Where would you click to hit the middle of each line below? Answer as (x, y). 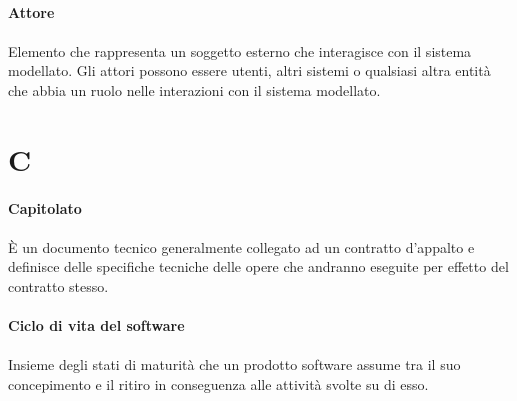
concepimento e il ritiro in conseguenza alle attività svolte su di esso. (218, 383)
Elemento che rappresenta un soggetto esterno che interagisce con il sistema (240, 50)
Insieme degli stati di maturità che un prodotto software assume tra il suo (234, 364)
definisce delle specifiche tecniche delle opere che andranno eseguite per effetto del (258, 266)
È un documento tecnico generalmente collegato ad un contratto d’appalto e (241, 246)
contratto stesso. (58, 285)
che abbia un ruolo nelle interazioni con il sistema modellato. (194, 89)
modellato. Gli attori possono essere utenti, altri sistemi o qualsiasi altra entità (249, 70)
